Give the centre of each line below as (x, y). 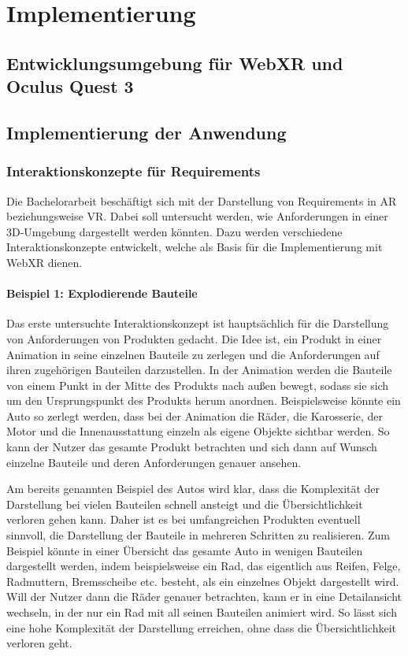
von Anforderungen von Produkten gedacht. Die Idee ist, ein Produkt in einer (194, 338)
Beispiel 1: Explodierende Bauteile (102, 293)
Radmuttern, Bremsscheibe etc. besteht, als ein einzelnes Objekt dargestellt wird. (203, 581)
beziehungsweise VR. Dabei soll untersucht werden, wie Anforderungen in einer (197, 216)
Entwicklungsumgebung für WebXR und (175, 63)
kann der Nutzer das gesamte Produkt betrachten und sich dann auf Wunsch (192, 447)
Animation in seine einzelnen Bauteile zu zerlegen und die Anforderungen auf (193, 354)
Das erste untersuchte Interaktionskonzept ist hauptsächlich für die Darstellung (198, 323)
